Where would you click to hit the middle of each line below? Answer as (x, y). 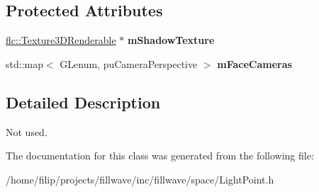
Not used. (27, 131)
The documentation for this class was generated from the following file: (160, 156)
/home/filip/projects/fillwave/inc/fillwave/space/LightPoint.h (140, 179)
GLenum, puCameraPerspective (129, 63)
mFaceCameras (254, 63)
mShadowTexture (171, 40)
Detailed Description (83, 102)
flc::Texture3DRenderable (61, 40)
